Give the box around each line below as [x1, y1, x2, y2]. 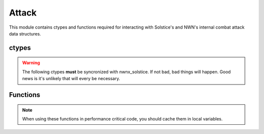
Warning [22, 60, 40, 66]
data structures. [9, 31, 41, 36]
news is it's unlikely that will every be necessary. [22, 76, 120, 82]
